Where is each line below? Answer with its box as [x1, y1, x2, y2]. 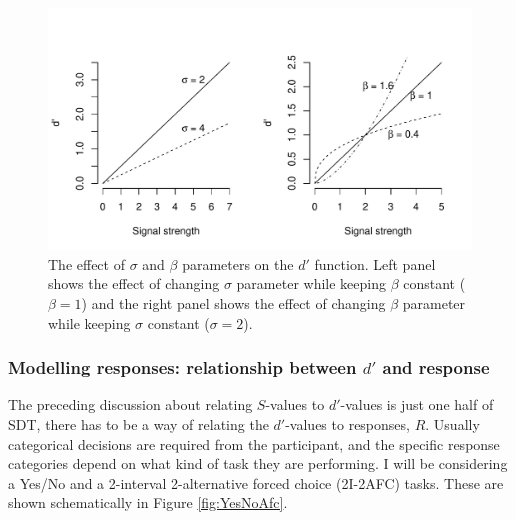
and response [382, 355, 490, 380]
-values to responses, [285, 414, 410, 434]
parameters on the [182, 253, 294, 274]
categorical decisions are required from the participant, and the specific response [8, 433, 500, 454]
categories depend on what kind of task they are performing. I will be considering [8, 453, 508, 474]
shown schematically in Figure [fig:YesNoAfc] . [8, 492, 288, 513]
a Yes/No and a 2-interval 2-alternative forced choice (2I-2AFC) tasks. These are [8, 472, 504, 493]
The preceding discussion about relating [8, 394, 253, 415]
